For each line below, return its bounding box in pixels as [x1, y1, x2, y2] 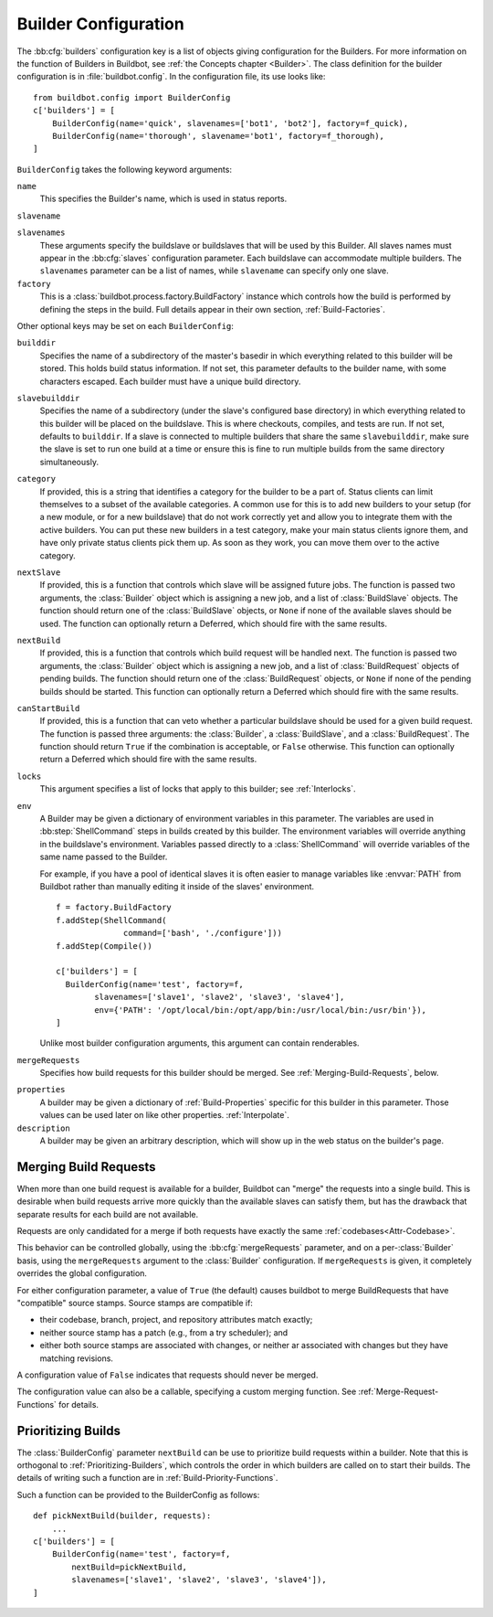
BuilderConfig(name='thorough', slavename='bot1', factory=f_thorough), [51, 131, 385, 141]
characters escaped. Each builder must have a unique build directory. [39, 376, 301, 387]
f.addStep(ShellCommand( [56, 915, 167, 925]
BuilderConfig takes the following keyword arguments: [16, 164, 233, 175]
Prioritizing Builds [16, 1422, 121, 1439]
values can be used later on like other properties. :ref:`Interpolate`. [39, 1110, 289, 1121]
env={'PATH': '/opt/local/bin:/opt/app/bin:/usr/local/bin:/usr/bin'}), [94, 1005, 427, 1015]
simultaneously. [39, 456, 100, 467]
